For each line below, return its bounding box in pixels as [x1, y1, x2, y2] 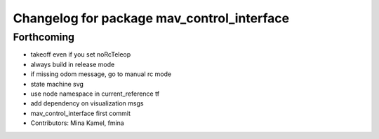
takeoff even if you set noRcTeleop [30, 50, 131, 59]
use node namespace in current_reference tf [30, 89, 160, 98]
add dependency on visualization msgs [30, 99, 144, 108]
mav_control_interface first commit [30, 109, 131, 117]
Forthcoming [13, 31, 75, 43]
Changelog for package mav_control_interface [13, 10, 290, 26]
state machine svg [30, 80, 84, 88]
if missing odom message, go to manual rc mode [30, 70, 172, 78]
